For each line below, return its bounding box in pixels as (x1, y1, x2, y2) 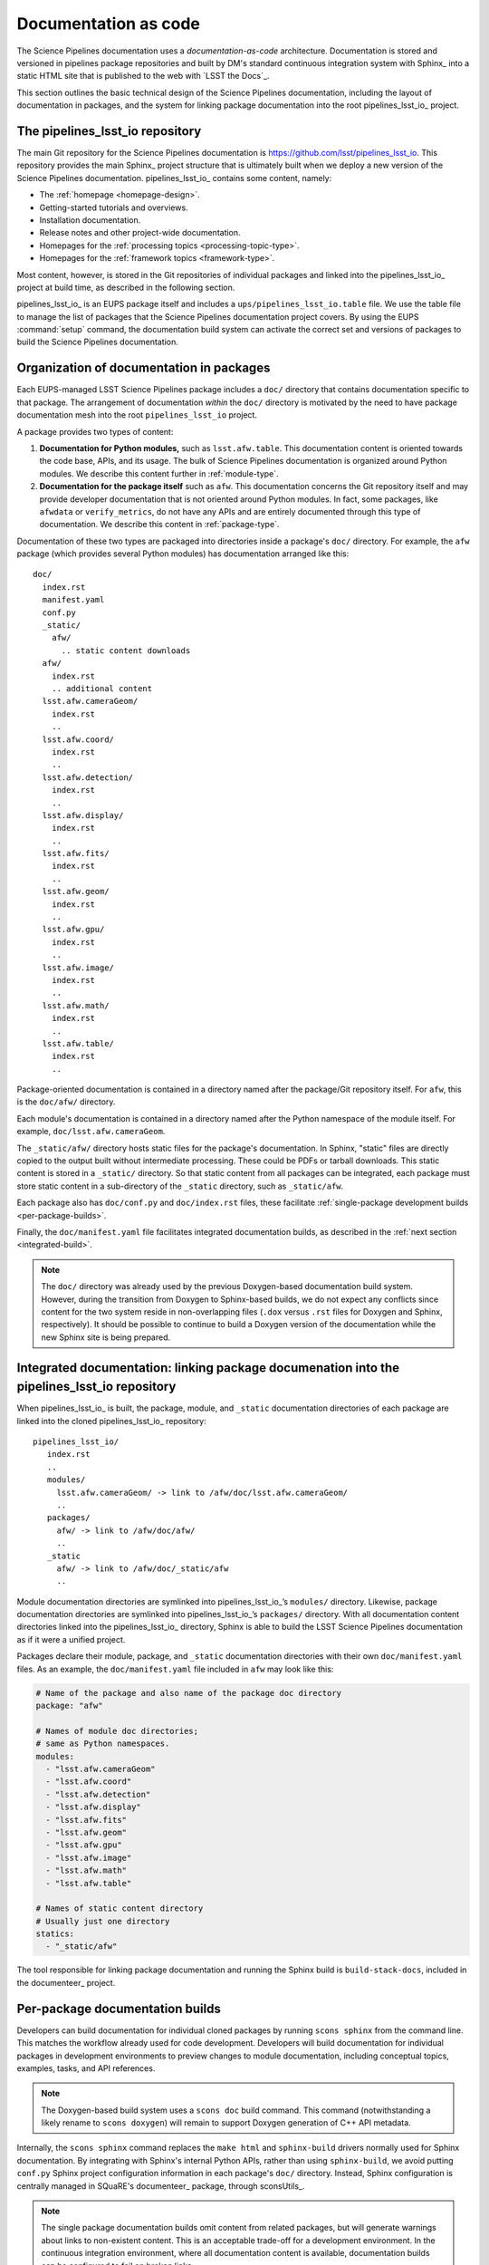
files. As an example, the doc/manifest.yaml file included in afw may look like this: (16, 1663, 334, 1674)
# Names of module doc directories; (35, 1726, 199, 1736)
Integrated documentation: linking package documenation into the (16, 1360, 400, 1375)
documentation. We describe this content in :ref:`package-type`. (39, 519, 280, 530)
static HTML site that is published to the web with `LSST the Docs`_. (16, 71, 270, 82)
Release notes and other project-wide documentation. (39, 227, 241, 238)
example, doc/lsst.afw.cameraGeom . (16, 1126, 166, 1137)
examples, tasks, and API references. (16, 2062, 156, 2074)
